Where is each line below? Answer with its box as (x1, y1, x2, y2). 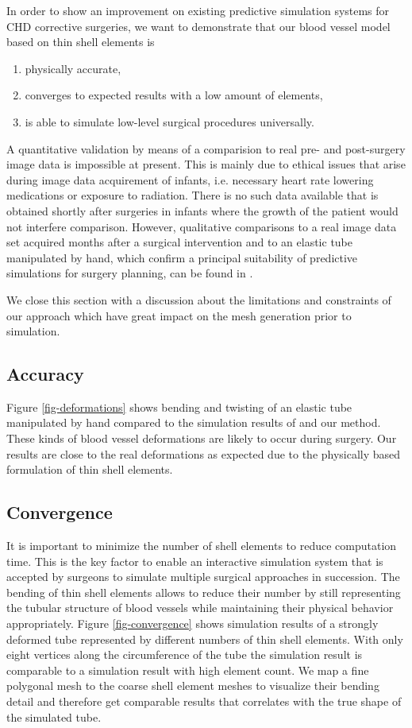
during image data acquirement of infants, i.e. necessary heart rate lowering (6, 171, 374, 188)
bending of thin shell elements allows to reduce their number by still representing (6, 583, 401, 600)
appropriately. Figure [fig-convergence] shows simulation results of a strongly (6, 615, 379, 632)
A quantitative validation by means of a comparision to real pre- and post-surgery (6, 140, 406, 157)
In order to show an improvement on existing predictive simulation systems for (6, 2, 390, 18)
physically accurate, (25, 60, 121, 76)
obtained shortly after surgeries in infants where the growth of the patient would (6, 202, 399, 219)
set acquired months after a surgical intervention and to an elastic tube (6, 234, 353, 250)
